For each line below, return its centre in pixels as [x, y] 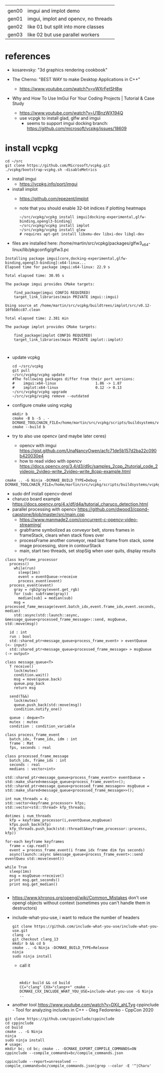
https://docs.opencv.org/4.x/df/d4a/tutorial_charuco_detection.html [80, 504]
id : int [18, 632]
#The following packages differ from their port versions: [73, 379]
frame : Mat [22, 743]
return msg [25, 688]
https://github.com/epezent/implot [54, 198]
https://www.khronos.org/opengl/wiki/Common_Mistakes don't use [80, 897]
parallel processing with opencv [44, 509]
